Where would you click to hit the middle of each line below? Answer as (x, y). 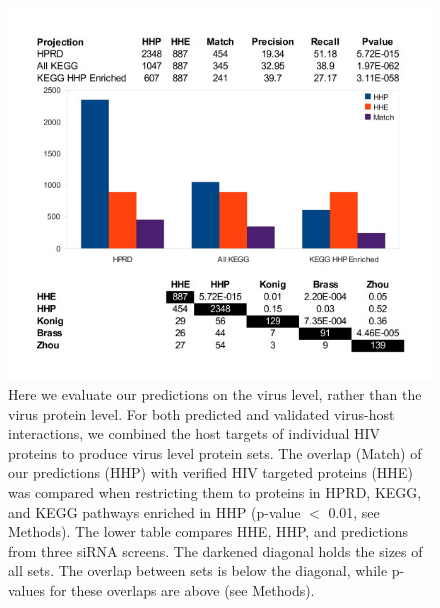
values (27, 589)
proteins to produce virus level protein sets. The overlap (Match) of (215, 452)
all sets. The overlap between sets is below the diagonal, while (198, 570)
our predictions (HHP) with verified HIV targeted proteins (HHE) (210, 472)
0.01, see (354, 511)
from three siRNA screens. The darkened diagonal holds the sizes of (215, 550)
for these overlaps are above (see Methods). (182, 589)
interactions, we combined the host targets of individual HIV (194, 433)
